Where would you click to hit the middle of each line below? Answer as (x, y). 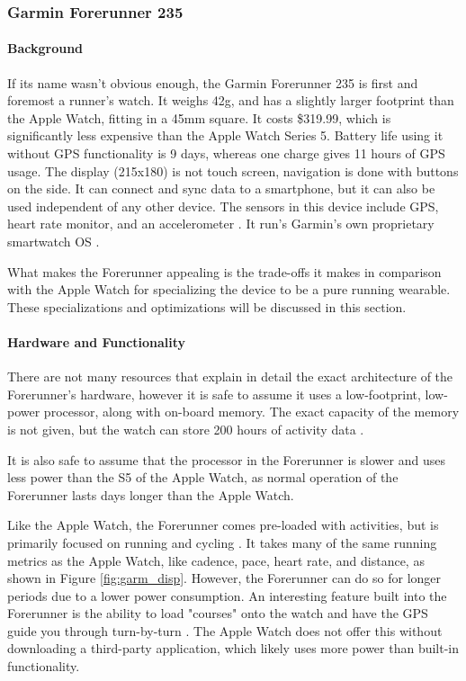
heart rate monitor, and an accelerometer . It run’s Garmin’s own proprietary (221, 224)
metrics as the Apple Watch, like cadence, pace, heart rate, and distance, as (216, 560)
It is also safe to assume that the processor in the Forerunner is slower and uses (226, 459)
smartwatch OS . (54, 241)
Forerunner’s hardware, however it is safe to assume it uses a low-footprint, (214, 394)
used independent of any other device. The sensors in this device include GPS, (223, 206)
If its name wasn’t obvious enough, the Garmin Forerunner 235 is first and (213, 82)
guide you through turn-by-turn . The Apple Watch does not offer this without (225, 630)
